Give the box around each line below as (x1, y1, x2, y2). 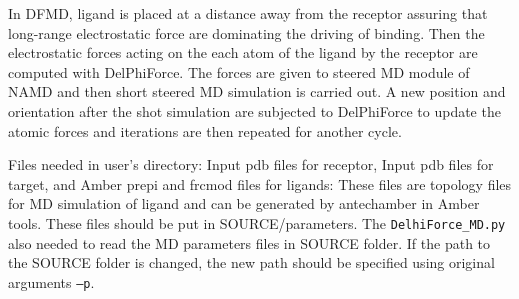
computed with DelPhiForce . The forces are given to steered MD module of (8, 61, 470, 82)
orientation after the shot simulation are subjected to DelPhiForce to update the (8, 100, 501, 121)
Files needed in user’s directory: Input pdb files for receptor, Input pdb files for (8, 154, 494, 175)
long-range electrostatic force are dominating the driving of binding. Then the (8, 22, 485, 43)
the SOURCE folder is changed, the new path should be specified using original (8, 252, 495, 273)
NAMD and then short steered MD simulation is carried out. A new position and (8, 81, 506, 102)
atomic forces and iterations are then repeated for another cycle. (8, 120, 402, 141)
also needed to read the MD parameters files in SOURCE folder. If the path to (8, 232, 491, 253)
